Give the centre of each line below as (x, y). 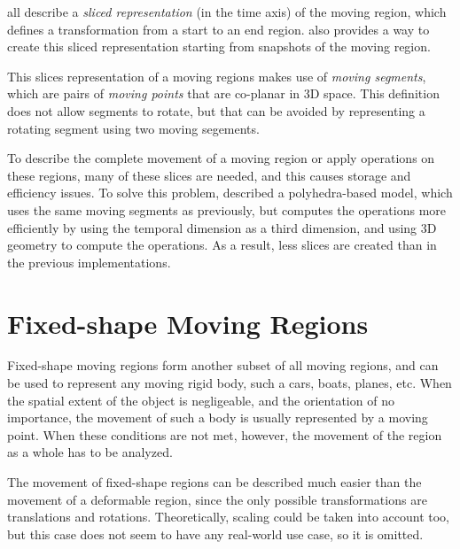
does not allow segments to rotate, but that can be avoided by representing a (216, 110)
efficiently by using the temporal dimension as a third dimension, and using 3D (222, 227)
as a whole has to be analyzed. (90, 452)
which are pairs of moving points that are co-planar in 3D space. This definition (223, 93)
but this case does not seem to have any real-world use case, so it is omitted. (215, 534)
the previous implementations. (89, 262)
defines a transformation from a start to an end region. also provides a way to (218, 29)
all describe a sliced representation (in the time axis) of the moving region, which (227, 12)
